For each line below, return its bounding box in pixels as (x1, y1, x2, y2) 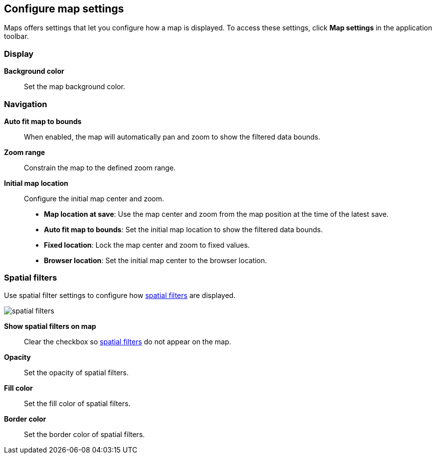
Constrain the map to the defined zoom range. (24, 163, 176, 172)
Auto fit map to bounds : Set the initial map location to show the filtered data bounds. (44, 225, 323, 234)
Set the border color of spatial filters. (24, 430, 145, 439)
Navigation (4, 99, 47, 109)
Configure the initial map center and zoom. (24, 194, 164, 203)
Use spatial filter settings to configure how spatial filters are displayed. (4, 291, 235, 300)
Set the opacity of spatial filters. (24, 368, 129, 377)
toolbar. (4, 32, 29, 41)
